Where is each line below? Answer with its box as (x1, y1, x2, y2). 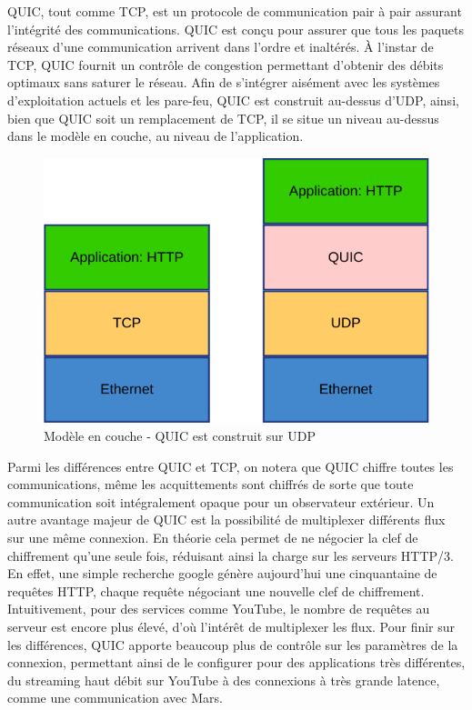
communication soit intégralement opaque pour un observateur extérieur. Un (7, 492, 435, 511)
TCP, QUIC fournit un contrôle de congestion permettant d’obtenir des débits (7, 55, 444, 74)
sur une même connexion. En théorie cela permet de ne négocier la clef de (7, 528, 418, 547)
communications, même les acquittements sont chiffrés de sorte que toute (7, 475, 414, 494)
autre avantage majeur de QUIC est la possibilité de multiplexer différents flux (7, 510, 446, 529)
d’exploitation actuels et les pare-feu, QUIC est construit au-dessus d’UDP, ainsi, (7, 90, 459, 109)
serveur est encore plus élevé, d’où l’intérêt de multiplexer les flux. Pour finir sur (7, 617, 456, 636)
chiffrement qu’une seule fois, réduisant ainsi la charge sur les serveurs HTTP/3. (7, 545, 455, 565)
